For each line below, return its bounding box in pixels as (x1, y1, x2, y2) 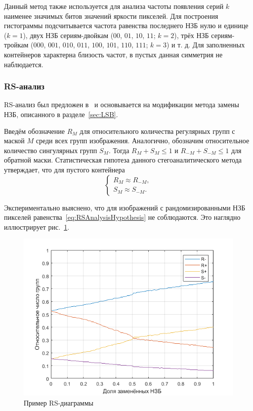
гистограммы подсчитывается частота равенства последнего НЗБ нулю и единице (4, 20, 249, 31)
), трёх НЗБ (174, 30, 209, 40)
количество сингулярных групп (4, 145, 97, 155)
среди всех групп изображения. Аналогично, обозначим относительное (36, 135, 250, 146)
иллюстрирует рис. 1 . (4, 221, 70, 232)
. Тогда (108, 145, 129, 155)
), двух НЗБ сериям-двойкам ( (23, 30, 114, 40)
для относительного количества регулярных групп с (80, 125, 235, 136)
